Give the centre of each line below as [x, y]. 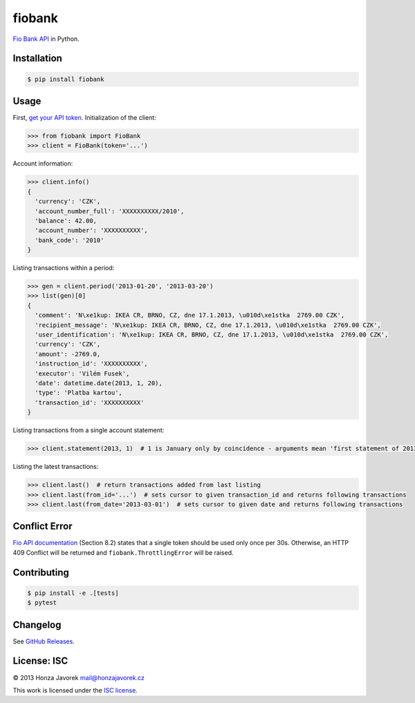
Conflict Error [43, 526]
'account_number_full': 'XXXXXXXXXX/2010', [110, 211]
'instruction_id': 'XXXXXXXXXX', [91, 364]
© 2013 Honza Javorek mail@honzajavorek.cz [79, 677]
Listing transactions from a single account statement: [89, 430]
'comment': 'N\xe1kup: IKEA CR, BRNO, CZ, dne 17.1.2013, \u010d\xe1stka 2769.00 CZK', [190, 315]
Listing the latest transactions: [56, 467]
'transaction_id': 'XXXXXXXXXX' [90, 402]
